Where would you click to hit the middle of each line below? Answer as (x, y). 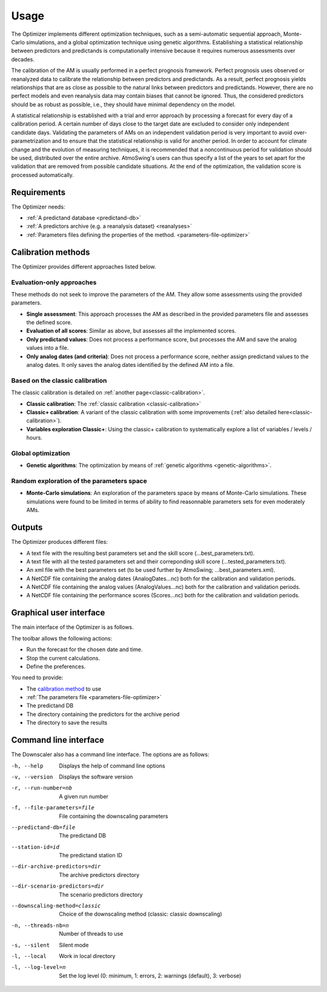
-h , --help (27, 766)
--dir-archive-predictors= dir (56, 866)
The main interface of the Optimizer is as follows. (72, 627)
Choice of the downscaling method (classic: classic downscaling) (140, 914)
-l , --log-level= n (38, 967)
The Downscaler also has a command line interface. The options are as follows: (110, 754)
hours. (34, 438)
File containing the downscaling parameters (114, 816)
